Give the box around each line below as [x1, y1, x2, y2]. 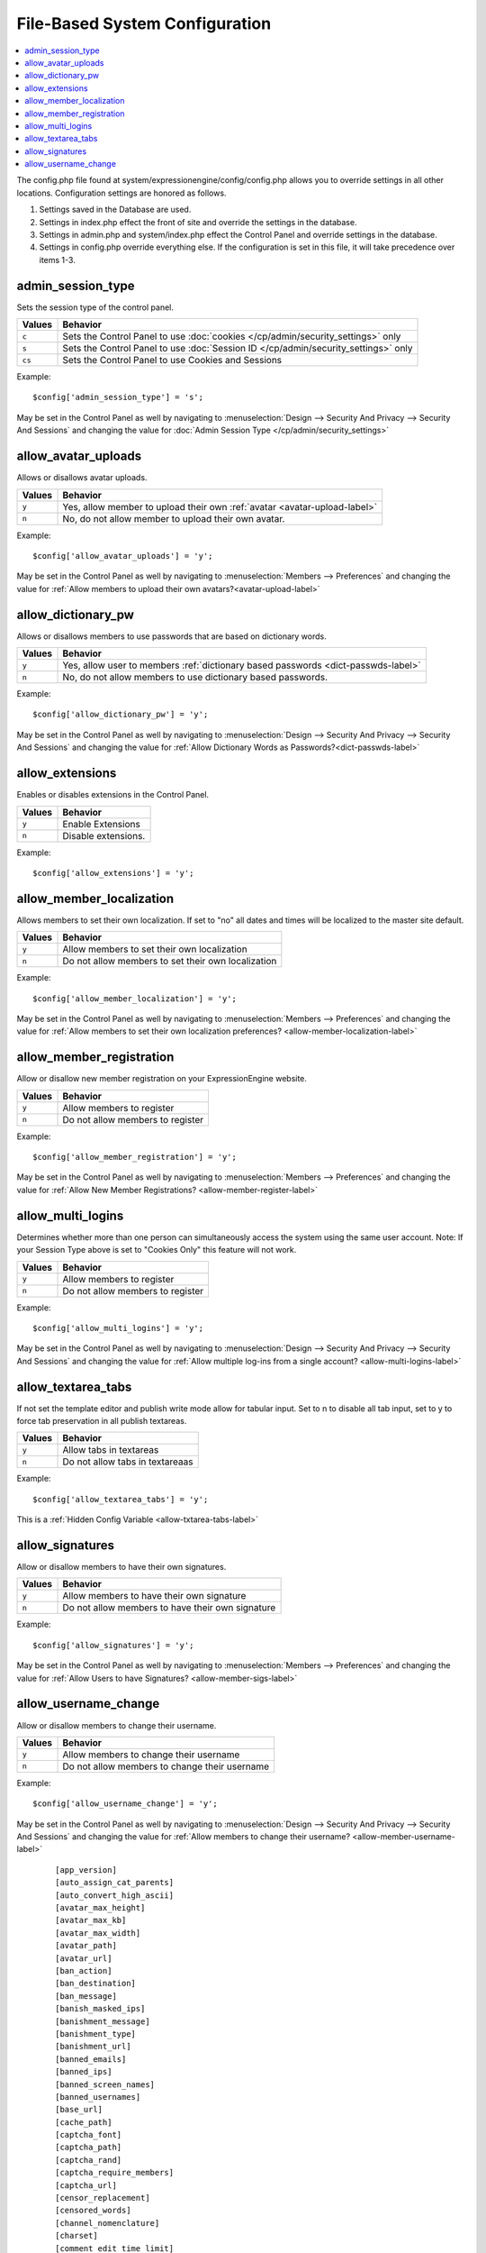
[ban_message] [55, 1991, 117, 2001]
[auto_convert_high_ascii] [55, 1890, 175, 1901]
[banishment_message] [55, 2016, 150, 2027]
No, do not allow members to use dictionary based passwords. [62, 671, 328, 684]
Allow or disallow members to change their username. [16, 1719, 217, 1730]
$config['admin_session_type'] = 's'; [32, 392, 204, 403]
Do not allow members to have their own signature [62, 1601, 276, 1614]
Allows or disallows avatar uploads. [16, 472, 148, 483]
